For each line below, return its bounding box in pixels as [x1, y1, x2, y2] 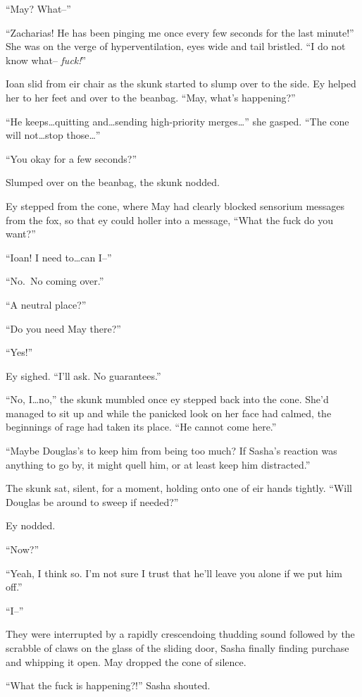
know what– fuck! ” [6, 52, 87, 67]
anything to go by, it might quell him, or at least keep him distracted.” [6, 457, 311, 471]
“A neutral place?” [6, 297, 87, 312]
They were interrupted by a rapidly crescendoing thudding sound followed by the [6, 627, 355, 641]
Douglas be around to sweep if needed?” [6, 494, 179, 509]
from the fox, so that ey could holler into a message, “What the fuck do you [6, 212, 334, 227]
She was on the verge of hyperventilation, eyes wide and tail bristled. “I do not [6, 39, 346, 54]
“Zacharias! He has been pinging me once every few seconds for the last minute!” [6, 25, 354, 39]
